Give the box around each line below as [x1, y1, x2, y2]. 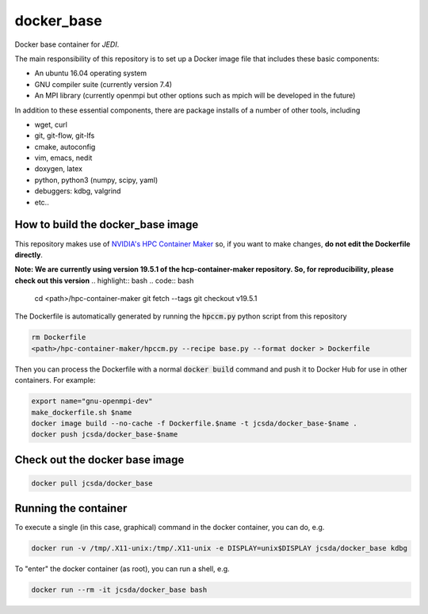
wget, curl [34, 120, 67, 129]
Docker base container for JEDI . [14, 40, 120, 49]
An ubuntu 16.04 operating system [34, 68, 147, 78]
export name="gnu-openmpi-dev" [31, 397, 154, 406]
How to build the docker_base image [14, 218, 199, 231]
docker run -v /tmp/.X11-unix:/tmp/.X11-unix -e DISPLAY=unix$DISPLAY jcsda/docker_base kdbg [31, 543, 408, 553]
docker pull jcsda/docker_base [31, 479, 154, 487]
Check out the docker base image [14, 452, 185, 467]
